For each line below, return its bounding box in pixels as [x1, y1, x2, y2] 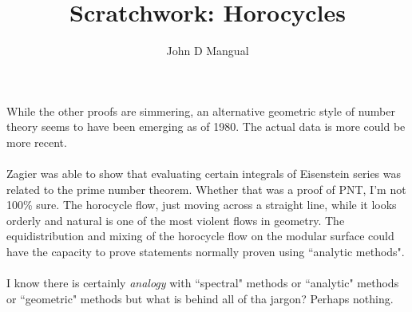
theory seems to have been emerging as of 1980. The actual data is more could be [6, 118, 406, 135]
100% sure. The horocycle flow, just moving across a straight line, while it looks [6, 196, 397, 213]
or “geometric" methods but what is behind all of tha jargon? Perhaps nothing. [6, 290, 394, 306]
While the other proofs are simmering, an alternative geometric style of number [6, 102, 395, 119]
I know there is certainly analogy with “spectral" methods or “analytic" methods [6, 274, 399, 291]
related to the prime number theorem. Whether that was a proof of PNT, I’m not [6, 180, 406, 197]
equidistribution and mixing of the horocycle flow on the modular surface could [6, 227, 394, 244]
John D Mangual [166, 42, 249, 59]
